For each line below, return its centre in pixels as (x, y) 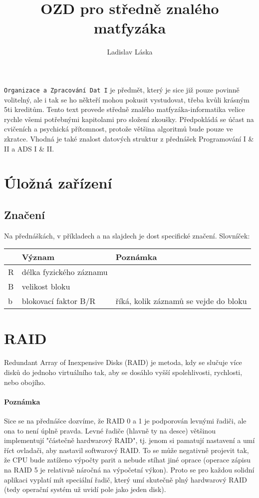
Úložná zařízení (58, 183)
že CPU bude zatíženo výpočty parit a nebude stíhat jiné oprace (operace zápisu (127, 460)
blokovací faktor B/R (59, 301)
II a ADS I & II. (29, 148)
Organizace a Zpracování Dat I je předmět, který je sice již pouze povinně (122, 89)
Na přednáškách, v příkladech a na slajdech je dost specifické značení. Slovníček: (127, 235)
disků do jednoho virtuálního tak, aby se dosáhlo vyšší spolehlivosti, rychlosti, (123, 372)
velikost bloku (46, 286)
